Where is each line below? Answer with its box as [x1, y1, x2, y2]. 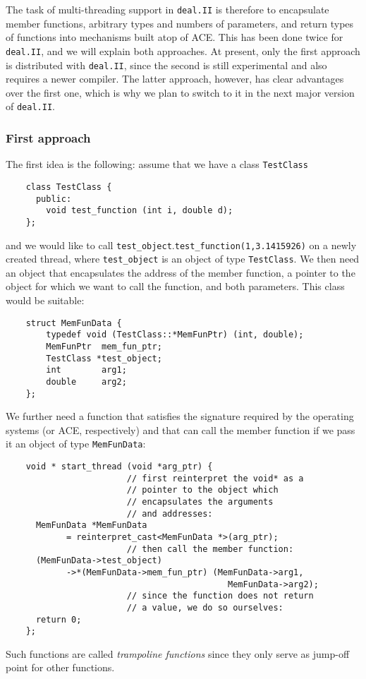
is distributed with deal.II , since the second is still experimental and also [6, 57, 327, 72]
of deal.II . [6, 99, 55, 114]
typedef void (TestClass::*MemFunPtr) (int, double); [46, 330, 304, 340]
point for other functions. [6, 660, 115, 675]
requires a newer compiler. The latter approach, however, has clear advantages [6, 71, 344, 86]
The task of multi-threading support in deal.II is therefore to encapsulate [6, 2, 329, 16]
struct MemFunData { [25, 318, 122, 328]
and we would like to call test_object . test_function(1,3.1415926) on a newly [6, 237, 357, 252]
